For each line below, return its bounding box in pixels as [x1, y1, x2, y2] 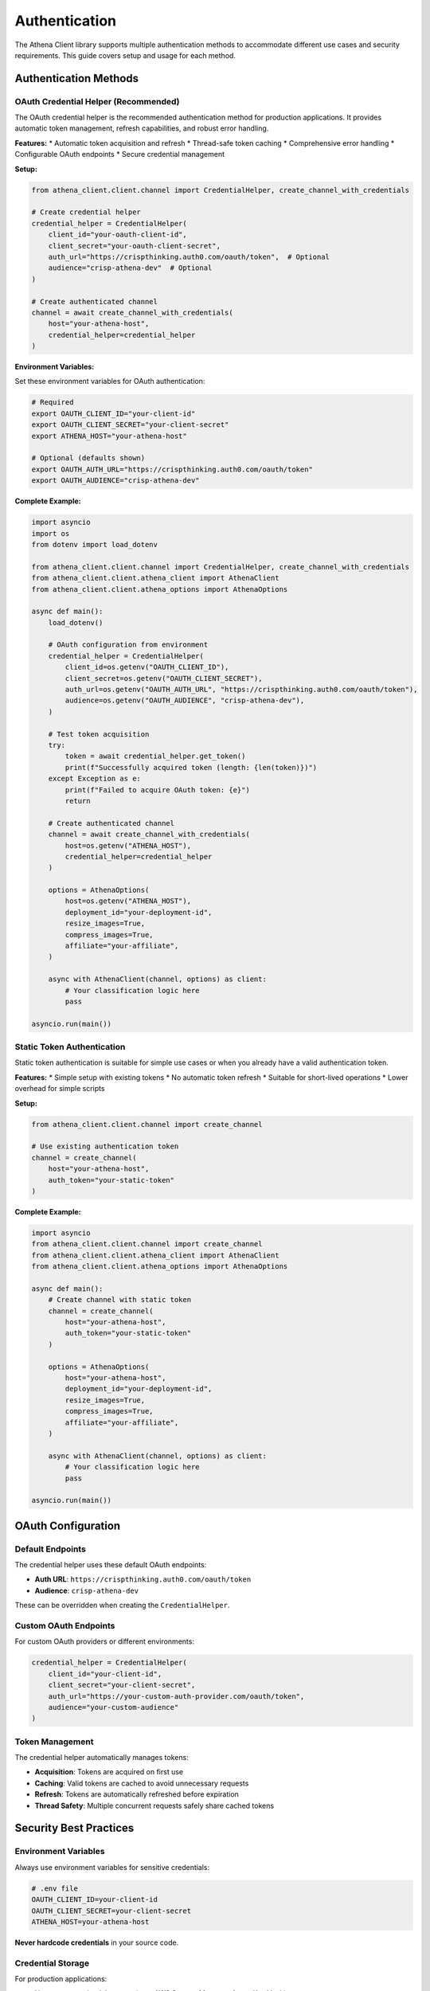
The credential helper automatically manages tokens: [14, 1753, 189, 1762]
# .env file [31, 1883, 79, 1893]
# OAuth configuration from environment [48, 640, 209, 649]
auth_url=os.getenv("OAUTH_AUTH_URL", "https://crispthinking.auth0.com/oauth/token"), [64, 685, 418, 694]
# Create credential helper [31, 208, 141, 217]
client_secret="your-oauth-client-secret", [48, 241, 221, 250]
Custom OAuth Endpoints [14, 1621, 115, 1632]
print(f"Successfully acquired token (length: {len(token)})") [64, 763, 318, 772]
